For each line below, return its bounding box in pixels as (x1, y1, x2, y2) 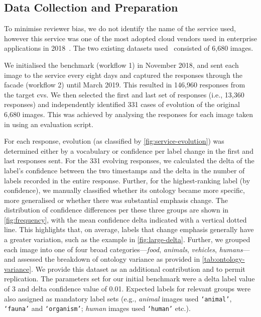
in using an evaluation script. (4, 119, 93, 129)
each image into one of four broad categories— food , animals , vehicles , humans (4, 244, 243, 254)
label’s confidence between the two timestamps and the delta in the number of (4, 165, 245, 175)
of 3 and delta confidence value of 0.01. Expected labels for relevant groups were (4, 283, 251, 294)
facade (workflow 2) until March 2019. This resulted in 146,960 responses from (4, 79, 245, 90)
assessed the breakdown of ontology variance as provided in (18, 254, 200, 264)
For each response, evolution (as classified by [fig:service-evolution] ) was (4, 136, 224, 146)
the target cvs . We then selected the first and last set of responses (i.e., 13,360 (4, 89, 244, 99)
